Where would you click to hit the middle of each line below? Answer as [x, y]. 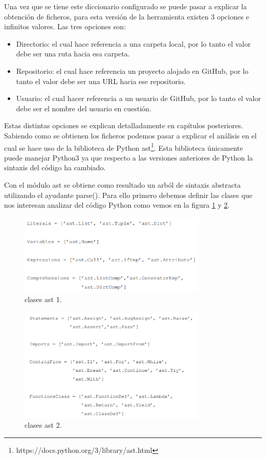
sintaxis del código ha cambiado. [55, 167]
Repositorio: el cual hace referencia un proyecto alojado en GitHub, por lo [132, 71]
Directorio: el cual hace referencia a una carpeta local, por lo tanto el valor [133, 43]
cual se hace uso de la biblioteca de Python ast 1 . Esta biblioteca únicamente [124, 147]
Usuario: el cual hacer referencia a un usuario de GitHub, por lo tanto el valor [138, 98]
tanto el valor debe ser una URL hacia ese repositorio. [101, 81]
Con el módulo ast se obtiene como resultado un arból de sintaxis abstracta [123, 184]
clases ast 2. [43, 425]
